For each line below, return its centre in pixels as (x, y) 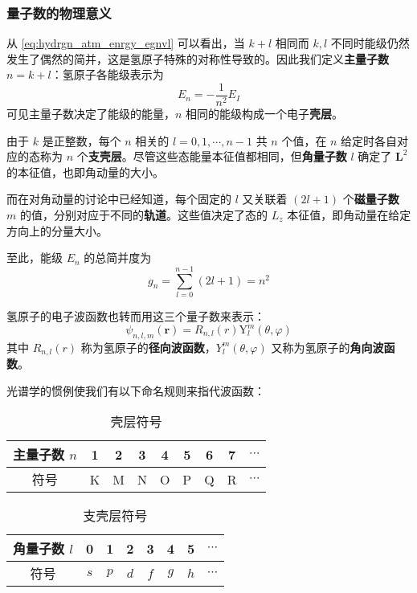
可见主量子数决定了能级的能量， (91, 114)
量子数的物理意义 (59, 12)
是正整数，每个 (82, 140)
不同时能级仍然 (370, 43)
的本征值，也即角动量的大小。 (85, 172)
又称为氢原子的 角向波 (327, 347)
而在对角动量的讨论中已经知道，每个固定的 (119, 199)
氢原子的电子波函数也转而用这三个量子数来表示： (136, 315)
